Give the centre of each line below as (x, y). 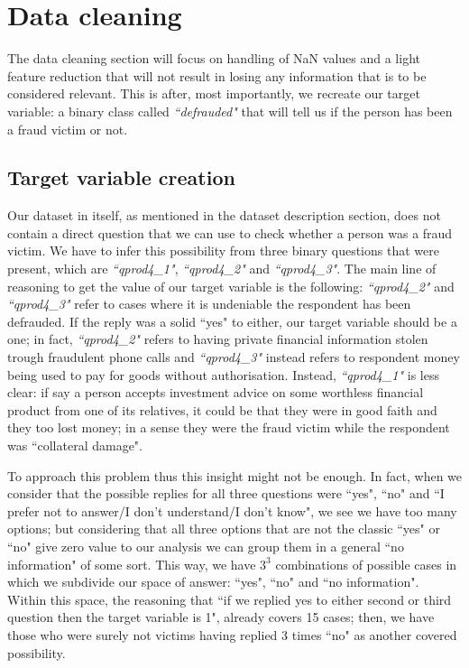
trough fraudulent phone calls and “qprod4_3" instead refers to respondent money (234, 357)
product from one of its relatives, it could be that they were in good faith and (222, 409)
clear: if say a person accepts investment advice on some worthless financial (216, 392)
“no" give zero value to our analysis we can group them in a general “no (206, 546)
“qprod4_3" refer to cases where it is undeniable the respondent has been (209, 304)
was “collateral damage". (75, 445)
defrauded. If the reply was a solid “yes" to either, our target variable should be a (232, 321)
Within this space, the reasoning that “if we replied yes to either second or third (230, 599)
